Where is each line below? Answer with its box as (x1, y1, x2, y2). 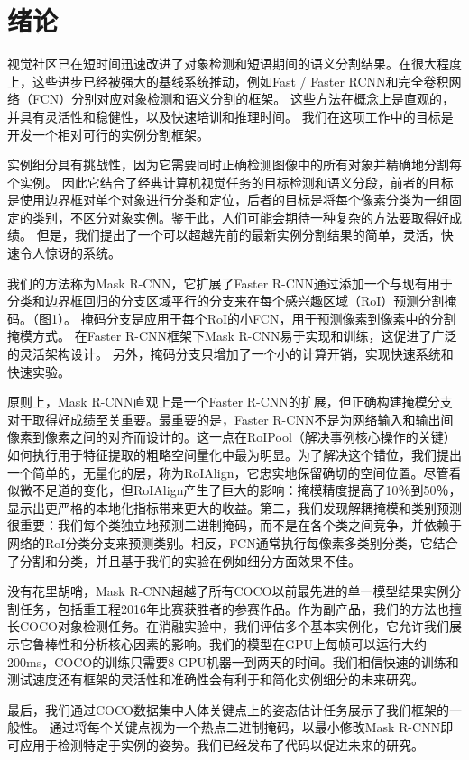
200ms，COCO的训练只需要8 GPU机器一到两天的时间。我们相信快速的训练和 (7, 652, 459, 671)
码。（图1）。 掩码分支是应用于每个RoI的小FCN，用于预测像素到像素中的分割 (7, 308, 456, 327)
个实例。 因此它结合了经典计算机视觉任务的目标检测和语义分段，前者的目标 (7, 172, 454, 191)
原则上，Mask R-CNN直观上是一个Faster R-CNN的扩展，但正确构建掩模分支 (7, 392, 453, 411)
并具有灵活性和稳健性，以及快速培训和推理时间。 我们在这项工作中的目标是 (7, 106, 454, 125)
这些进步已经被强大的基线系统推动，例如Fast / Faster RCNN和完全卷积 (32, 71, 449, 90)
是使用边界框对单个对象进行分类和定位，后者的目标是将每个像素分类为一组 (7, 190, 449, 209)
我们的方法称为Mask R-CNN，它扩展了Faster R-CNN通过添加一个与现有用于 (7, 273, 453, 292)
